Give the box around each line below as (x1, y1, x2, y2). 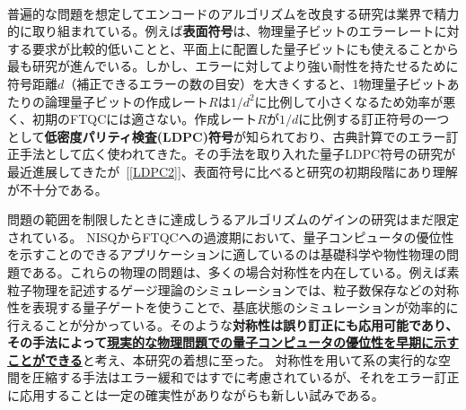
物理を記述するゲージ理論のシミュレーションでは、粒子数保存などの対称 (31, 280, 460, 299)
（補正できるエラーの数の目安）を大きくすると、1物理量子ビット (64, 74, 447, 92)
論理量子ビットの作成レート (44, 92, 208, 110)
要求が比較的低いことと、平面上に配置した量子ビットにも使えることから (31, 39, 460, 57)
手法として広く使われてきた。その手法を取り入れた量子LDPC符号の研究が (19, 144, 456, 163)
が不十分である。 (7, 179, 108, 198)
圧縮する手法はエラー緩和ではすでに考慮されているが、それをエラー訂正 (31, 368, 460, 387)
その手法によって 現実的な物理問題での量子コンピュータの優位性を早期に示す (7, 333, 459, 352)
